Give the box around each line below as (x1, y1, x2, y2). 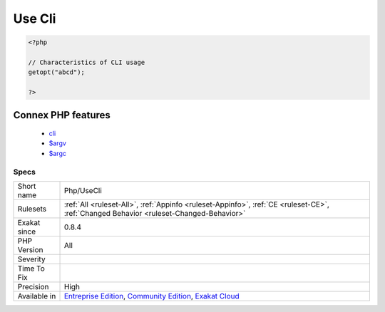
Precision (17, 282, 49, 292)
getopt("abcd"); (28, 68, 86, 76)
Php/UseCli (63, 186, 103, 196)
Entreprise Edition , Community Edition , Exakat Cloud (63, 291, 240, 301)
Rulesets (17, 204, 46, 214)
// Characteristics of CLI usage (28, 58, 145, 66)
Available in (17, 291, 56, 301)
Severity (17, 254, 46, 264)
